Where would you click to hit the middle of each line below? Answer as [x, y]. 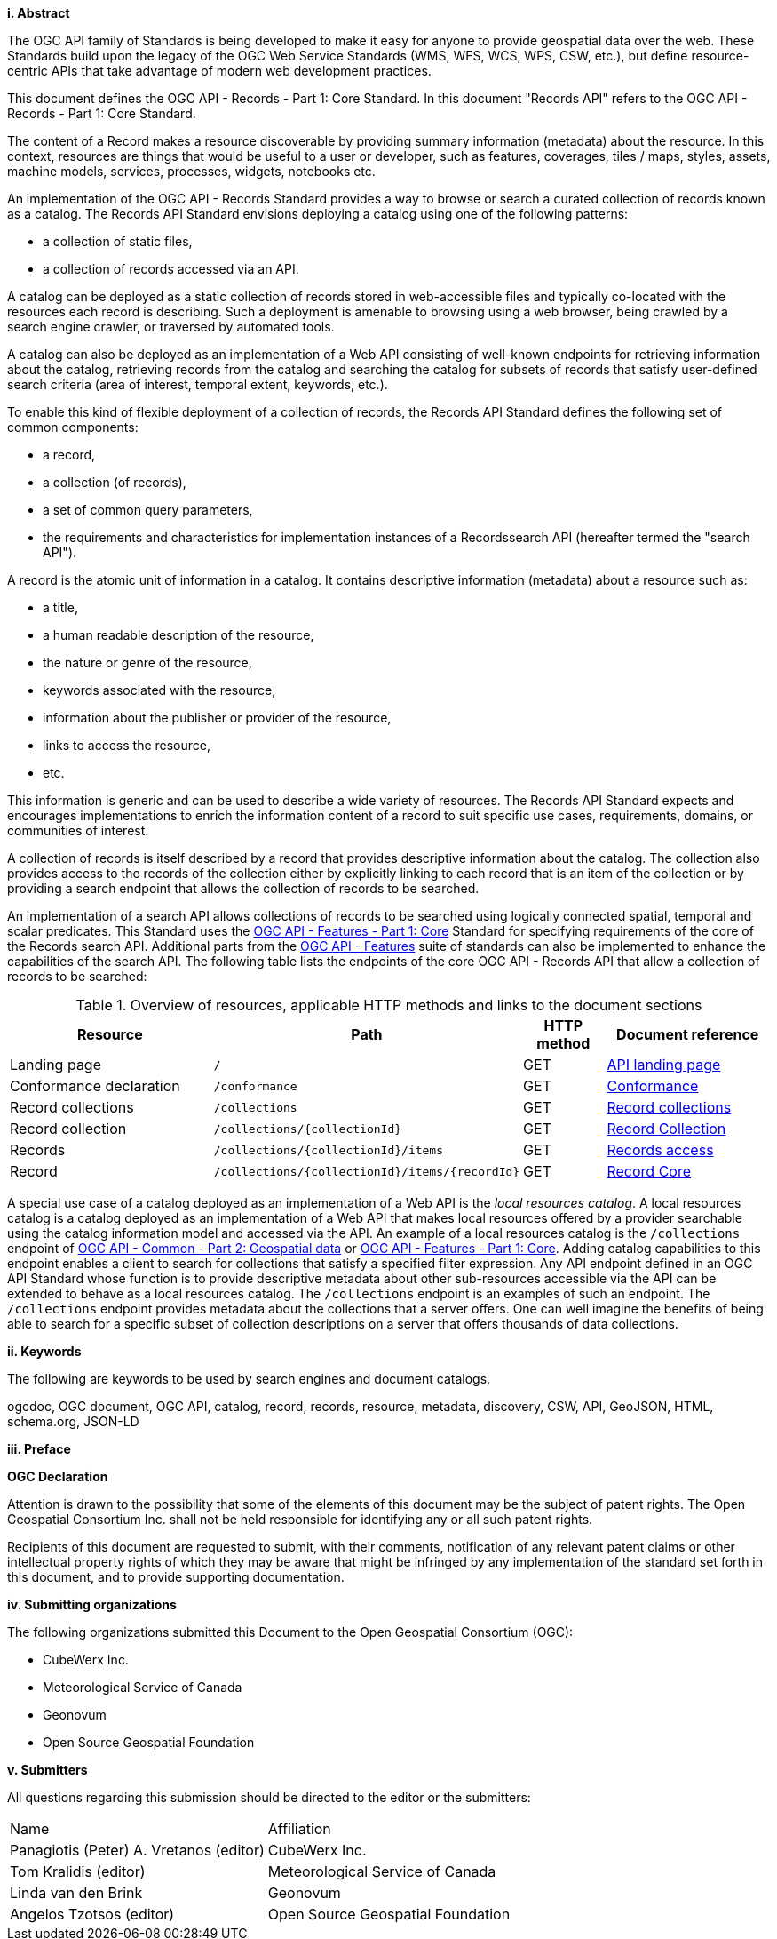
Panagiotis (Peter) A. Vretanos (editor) [137, 1850]
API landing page [664, 1065]
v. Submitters [48, 1770]
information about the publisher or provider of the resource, [217, 718]
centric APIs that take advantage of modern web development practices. [219, 71]
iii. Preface [39, 1449]
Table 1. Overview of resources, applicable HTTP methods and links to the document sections [389, 1005]
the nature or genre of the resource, [147, 662]
